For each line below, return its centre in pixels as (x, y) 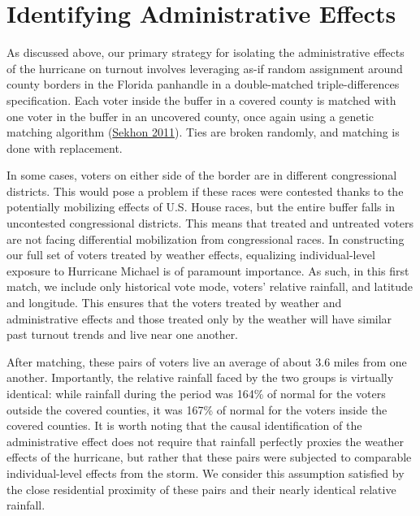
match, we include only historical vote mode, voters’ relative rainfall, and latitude (210, 286)
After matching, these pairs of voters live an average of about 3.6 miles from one (207, 361)
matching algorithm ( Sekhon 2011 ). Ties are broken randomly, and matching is (203, 132)
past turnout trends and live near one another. (123, 334)
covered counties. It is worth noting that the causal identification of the (184, 425)
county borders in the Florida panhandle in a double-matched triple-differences (203, 84)
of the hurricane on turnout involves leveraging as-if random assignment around (205, 68)
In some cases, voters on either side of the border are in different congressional (202, 175)
